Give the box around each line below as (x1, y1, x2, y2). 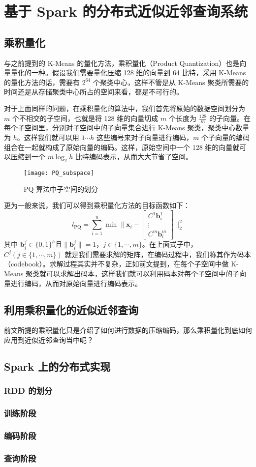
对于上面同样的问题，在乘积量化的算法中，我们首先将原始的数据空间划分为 (4, 103, 245, 113)
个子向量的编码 (201, 132, 250, 142)
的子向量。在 (209, 113, 251, 123)
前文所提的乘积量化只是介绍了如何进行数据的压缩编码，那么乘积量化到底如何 (4, 325, 252, 335)
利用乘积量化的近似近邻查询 (4, 302, 138, 317)
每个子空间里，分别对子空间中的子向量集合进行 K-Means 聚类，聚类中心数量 (4, 122, 250, 133)
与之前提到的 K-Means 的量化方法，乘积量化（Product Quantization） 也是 (4, 58, 240, 68)
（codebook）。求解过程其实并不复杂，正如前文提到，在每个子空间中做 (4, 259, 229, 269)
